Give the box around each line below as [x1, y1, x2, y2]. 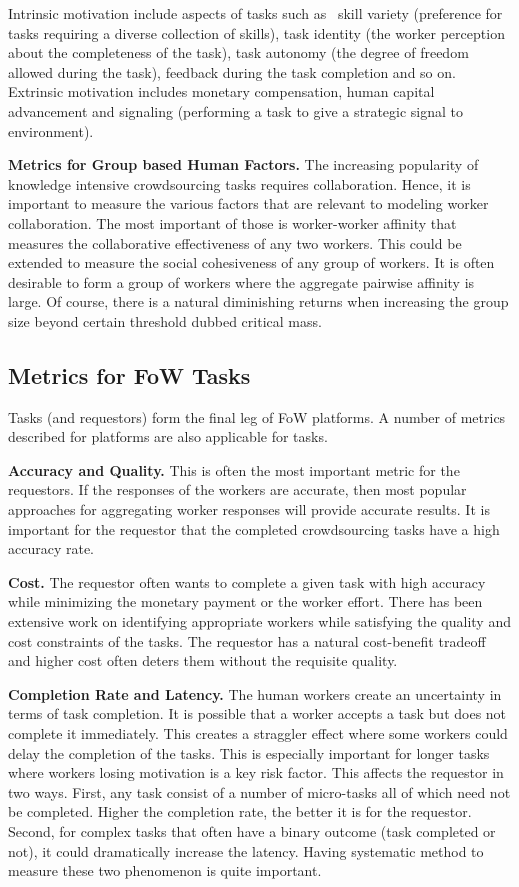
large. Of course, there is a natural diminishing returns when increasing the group [8, 291, 509, 312]
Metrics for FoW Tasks [8, 359, 251, 390]
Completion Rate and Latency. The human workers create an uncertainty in [8, 683, 502, 704]
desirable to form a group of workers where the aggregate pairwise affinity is [8, 271, 475, 292]
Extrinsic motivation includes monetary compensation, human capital [8, 81, 435, 102]
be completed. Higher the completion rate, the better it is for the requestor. [8, 801, 472, 822]
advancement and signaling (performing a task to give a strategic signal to [8, 100, 464, 121]
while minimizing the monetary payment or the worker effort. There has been [8, 591, 483, 612]
